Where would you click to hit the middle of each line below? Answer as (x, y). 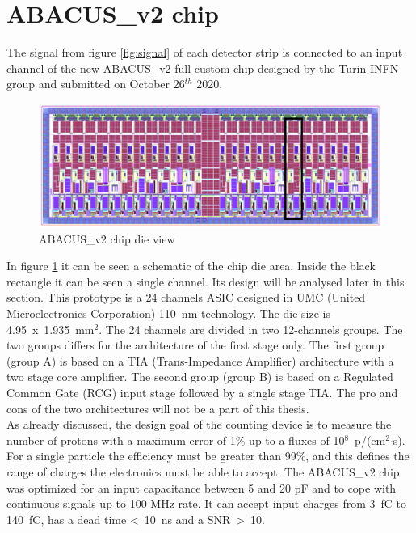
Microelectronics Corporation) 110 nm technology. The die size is (168, 313)
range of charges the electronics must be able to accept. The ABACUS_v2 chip (203, 472)
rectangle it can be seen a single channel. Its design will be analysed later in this (206, 281)
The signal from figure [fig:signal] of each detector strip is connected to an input (205, 52)
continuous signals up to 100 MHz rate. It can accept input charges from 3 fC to (207, 503)
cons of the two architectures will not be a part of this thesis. (158, 408)
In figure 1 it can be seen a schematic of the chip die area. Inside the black (191, 266)
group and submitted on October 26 (96, 84)
